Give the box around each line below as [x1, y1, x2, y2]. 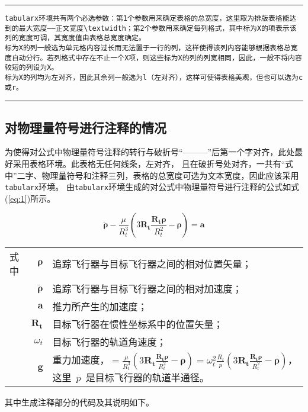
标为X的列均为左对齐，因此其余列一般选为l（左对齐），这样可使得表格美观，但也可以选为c [5, 73, 303, 82]
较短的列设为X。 [5, 63, 59, 72]
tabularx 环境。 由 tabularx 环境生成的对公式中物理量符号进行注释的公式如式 [5, 181, 300, 193]
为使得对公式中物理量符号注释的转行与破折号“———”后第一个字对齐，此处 [5, 146, 295, 158]
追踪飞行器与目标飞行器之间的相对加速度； [52, 282, 242, 296]
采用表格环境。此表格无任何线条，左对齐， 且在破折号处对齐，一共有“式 [12, 157, 294, 170]
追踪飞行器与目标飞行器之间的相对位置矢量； [52, 257, 252, 271]
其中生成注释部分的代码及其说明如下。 [5, 396, 154, 408]
